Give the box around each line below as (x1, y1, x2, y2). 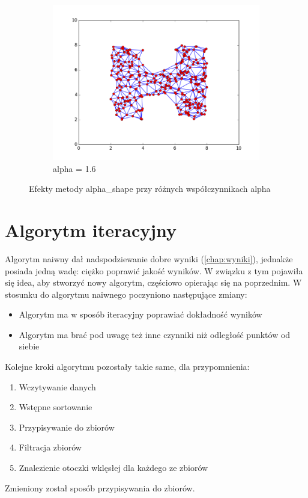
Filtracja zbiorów (19, 441, 82, 453)
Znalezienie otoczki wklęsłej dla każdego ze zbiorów (19, 461, 208, 474)
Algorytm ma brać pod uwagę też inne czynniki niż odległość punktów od (19, 328, 291, 340)
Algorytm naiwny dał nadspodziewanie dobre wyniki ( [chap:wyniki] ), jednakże (5, 252, 293, 265)
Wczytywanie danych (19, 380, 96, 393)
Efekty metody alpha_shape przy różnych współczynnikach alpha (29, 182, 271, 195)
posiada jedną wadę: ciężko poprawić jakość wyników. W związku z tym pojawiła (5, 264, 303, 277)
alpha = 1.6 (53, 162, 96, 174)
